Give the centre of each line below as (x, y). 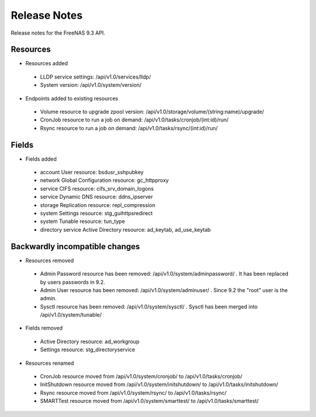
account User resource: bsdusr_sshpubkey (92, 172)
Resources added (47, 63)
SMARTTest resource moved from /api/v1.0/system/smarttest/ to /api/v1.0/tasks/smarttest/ (149, 401)
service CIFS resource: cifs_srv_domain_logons (97, 188)
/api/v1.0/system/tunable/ (71, 315)
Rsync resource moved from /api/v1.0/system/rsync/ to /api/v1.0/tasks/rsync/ (133, 392)
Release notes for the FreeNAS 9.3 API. (58, 33)
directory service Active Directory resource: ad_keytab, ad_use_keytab (125, 229)
